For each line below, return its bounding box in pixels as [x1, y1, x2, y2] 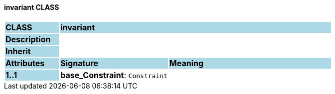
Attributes [5, 58, 45, 68]
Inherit [5, 46, 31, 56]
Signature [60, 58, 98, 68]
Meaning [169, 58, 204, 68]
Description [5, 34, 51, 44]
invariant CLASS [4, 3, 59, 11]
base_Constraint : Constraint [60, 70, 167, 80]
